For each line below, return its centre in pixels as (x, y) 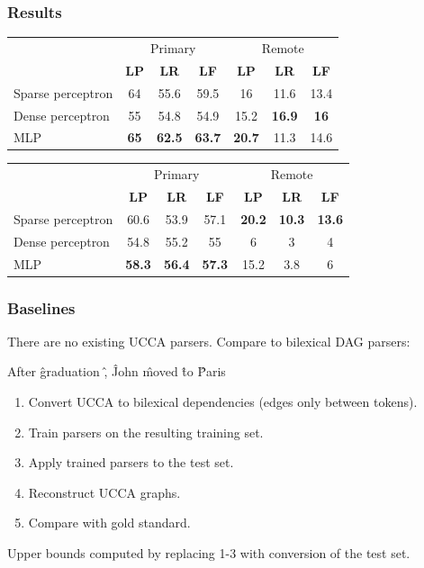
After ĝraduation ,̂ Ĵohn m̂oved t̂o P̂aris (117, 371)
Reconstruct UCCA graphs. (104, 492)
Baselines (41, 307)
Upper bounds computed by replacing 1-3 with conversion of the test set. (209, 553)
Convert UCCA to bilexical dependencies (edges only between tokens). (223, 402)
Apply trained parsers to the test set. (131, 462)
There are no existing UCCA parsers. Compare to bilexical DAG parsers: (209, 341)
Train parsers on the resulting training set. (146, 432)
